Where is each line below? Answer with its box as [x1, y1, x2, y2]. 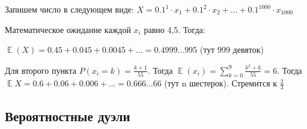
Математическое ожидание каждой [5, 23, 131, 35]
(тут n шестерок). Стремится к [164, 77, 278, 89]
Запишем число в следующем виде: [5, 3, 134, 15]
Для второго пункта [5, 64, 76, 76]
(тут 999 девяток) [199, 43, 264, 56]
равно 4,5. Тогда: [144, 23, 205, 35]
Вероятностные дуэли [5, 106, 130, 125]
